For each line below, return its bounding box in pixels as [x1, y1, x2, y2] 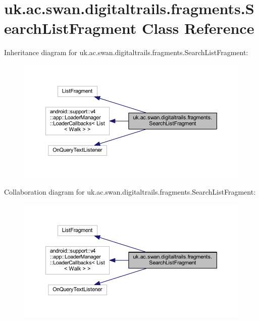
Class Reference [141, 18, 254, 38]
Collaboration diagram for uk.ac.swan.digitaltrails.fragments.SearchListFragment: [4, 186, 256, 197]
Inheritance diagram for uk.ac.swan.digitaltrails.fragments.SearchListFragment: [4, 47, 248, 58]
